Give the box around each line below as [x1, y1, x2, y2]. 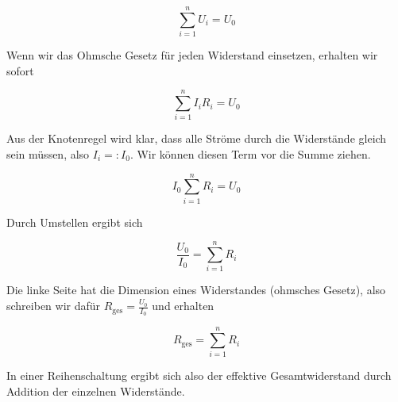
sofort [6, 62, 34, 78]
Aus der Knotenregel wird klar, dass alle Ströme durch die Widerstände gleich [6, 130, 387, 147]
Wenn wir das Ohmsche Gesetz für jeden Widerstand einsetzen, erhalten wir [6, 47, 378, 63]
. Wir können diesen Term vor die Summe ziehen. [129, 146, 371, 163]
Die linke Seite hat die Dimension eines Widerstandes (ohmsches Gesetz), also [6, 281, 386, 298]
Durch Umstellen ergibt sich [6, 213, 143, 230]
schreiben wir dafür [6, 297, 101, 314]
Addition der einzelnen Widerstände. [6, 383, 185, 400]
